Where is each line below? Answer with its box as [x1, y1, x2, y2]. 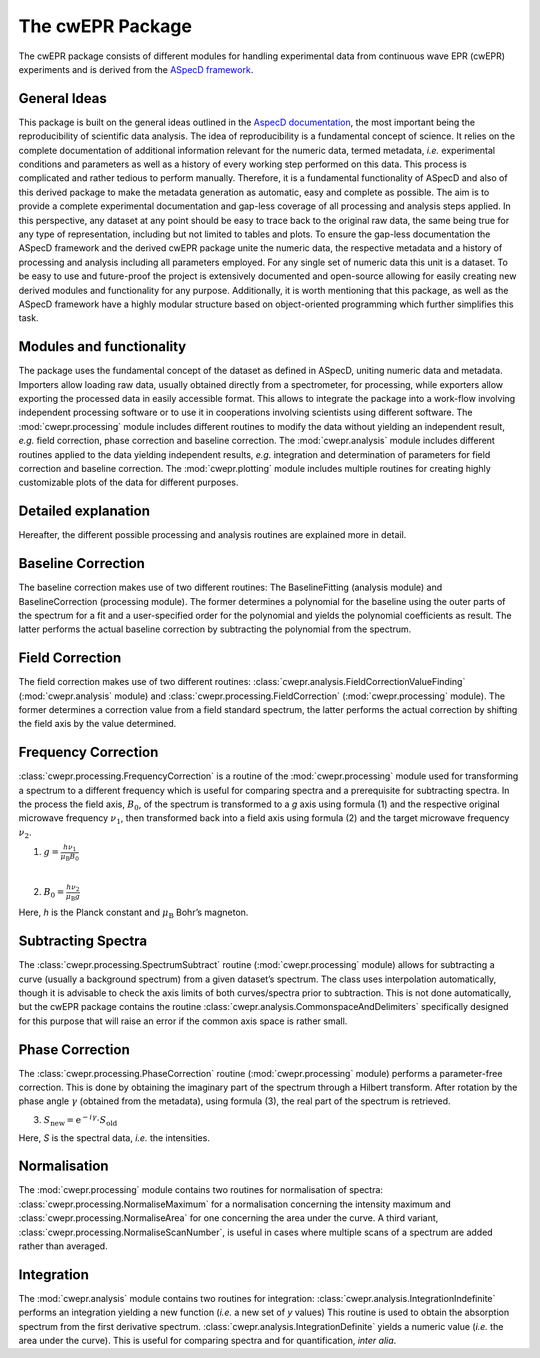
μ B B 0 [60, 851, 80, 862]
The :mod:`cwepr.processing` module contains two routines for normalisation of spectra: [18, 1184, 384, 1196]
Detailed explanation [18, 503, 150, 520]
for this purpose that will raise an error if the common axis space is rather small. [18, 1015, 348, 1027]
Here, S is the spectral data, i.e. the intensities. [18, 1131, 210, 1144]
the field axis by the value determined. [18, 718, 177, 730]
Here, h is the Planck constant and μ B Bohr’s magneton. [18, 906, 249, 921]
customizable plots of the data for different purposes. [18, 476, 239, 489]
